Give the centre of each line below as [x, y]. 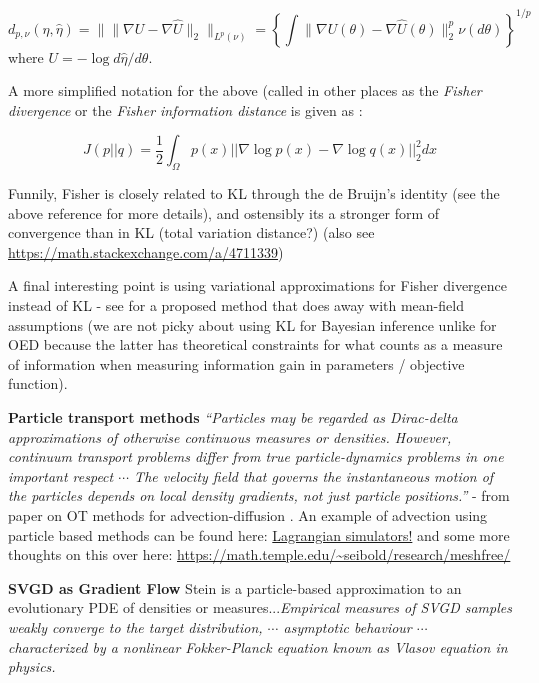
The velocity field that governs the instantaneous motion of [314, 475]
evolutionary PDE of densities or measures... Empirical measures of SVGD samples [260, 607]
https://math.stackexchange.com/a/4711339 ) [146, 251]
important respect [61, 475]
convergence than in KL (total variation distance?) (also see [191, 232]
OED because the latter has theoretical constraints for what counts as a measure [255, 344]
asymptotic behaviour [347, 626]
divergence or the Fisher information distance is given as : [185, 109]
